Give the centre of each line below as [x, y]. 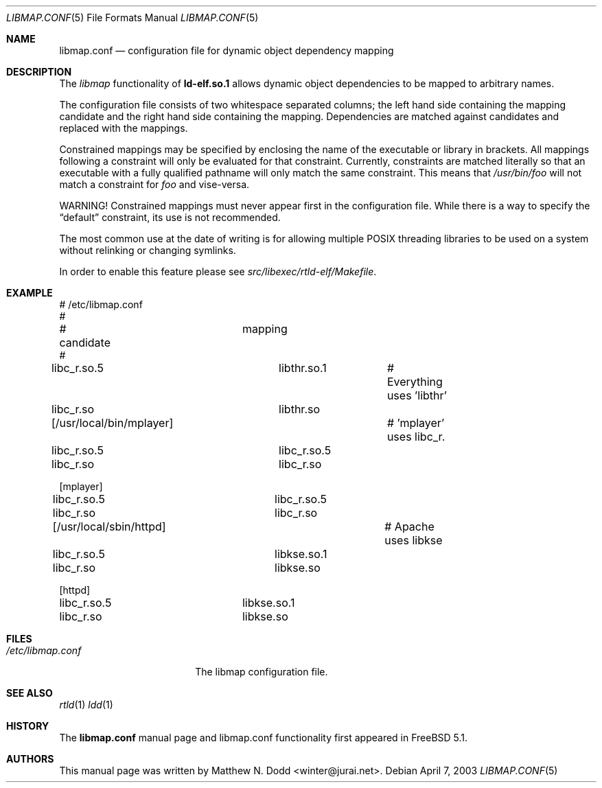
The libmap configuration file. [262, 672]
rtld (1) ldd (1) [86, 705]
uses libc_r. [416, 437]
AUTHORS [30, 759]
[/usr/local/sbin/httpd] [109, 526]
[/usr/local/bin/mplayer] [112, 423]
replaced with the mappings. [124, 128]
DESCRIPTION [39, 72]
